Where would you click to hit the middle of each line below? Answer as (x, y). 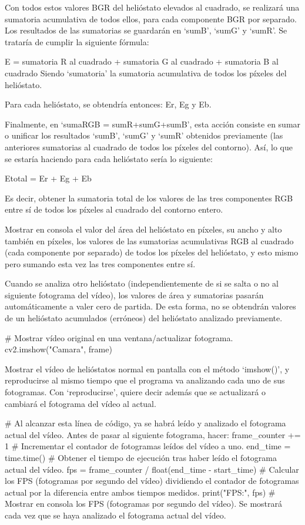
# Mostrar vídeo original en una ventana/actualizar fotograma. (119, 337)
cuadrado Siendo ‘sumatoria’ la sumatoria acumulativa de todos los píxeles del (146, 73)
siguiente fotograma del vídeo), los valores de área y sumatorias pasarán (134, 295)
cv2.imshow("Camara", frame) (58, 349)
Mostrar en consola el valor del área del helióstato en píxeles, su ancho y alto (143, 229)
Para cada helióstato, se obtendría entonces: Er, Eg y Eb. (108, 104)
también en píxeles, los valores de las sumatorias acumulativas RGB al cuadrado (149, 240)
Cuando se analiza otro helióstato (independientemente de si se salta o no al (142, 283)
